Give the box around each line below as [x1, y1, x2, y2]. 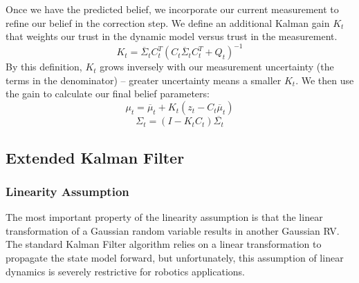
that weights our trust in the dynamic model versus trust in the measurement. [6, 29, 338, 43]
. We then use [295, 72, 354, 87]
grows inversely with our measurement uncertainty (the [100, 59, 334, 74]
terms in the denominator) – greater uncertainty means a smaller [6, 72, 282, 87]
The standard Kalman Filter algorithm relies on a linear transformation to [6, 237, 322, 251]
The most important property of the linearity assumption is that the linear [6, 210, 323, 224]
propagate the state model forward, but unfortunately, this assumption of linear [6, 251, 344, 265]
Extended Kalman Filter [6, 146, 185, 168]
